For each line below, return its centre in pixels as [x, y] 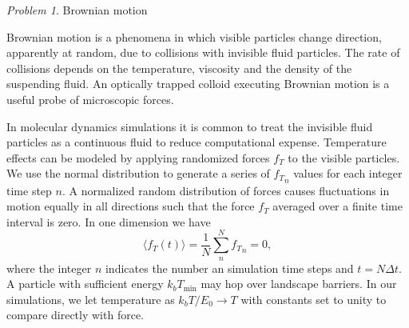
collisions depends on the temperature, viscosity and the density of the [179, 68]
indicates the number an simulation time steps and [229, 268]
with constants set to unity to [314, 299]
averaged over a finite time [338, 206]
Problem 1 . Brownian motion [77, 10]
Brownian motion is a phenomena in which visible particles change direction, [194, 36]
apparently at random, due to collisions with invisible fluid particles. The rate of [203, 52]
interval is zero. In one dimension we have [109, 221]
